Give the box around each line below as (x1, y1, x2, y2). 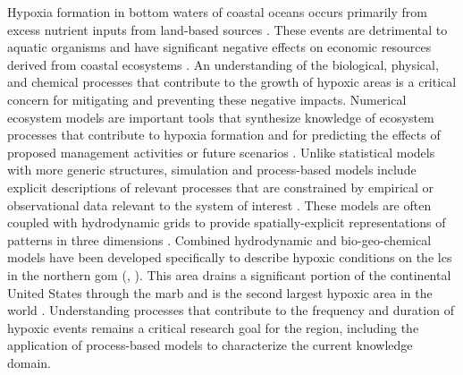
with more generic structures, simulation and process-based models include (7, 160, 417, 179)
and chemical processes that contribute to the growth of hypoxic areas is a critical (7, 72, 457, 91)
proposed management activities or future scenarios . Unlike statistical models (7, 142, 435, 161)
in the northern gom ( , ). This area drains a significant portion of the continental (7, 265, 451, 284)
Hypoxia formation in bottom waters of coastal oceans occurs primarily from (7, 3, 427, 21)
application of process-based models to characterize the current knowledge (7, 336, 413, 354)
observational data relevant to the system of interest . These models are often (7, 195, 432, 214)
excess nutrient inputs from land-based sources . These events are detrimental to (7, 20, 448, 38)
